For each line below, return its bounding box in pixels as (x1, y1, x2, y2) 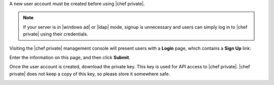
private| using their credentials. (23, 31, 88, 37)
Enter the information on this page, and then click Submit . (9, 54, 130, 60)
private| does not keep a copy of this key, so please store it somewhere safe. (9, 71, 170, 77)
